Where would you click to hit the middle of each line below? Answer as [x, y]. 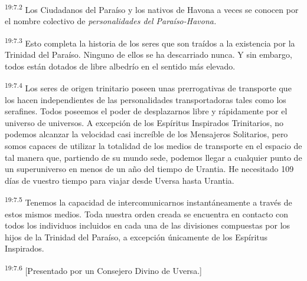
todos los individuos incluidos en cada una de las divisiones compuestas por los [148, 225]
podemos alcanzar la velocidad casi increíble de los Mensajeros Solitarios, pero [146, 134]
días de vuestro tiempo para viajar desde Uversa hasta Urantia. [120, 180]
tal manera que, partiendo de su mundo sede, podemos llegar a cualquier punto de [153, 157]
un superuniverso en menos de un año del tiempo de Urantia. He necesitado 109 [149, 169]
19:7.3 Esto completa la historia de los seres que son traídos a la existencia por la [150, 42]
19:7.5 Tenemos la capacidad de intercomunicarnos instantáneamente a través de [148, 201]
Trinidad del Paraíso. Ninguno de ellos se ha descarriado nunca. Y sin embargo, [148, 54]
